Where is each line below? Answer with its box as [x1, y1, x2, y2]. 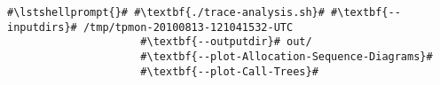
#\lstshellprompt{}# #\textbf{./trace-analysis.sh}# [7, 6, 325, 19]
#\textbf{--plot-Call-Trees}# [140, 65, 318, 78]
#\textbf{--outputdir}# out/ [140, 35, 312, 49]
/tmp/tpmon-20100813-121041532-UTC [82, 20, 294, 34]
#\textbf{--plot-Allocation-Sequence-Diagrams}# [140, 50, 433, 63]
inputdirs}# [7, 20, 77, 34]
